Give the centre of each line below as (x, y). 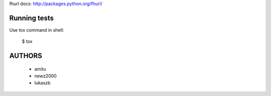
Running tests (32, 18)
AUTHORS (26, 56)
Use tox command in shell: (37, 30)
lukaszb (42, 83)
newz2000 (46, 76)
